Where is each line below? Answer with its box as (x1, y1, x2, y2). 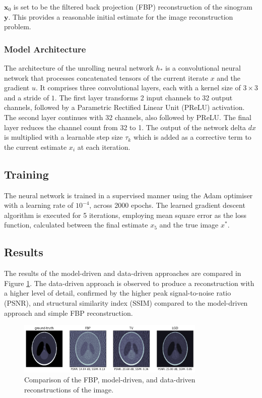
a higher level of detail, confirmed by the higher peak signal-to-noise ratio (4, 288, 231, 298)
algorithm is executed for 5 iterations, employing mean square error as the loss (4, 209, 246, 220)
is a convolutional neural (165, 63, 241, 73)
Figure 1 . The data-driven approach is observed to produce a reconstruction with (4, 277, 254, 288)
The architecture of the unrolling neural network (4, 63, 154, 73)
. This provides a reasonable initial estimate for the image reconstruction (8, 11, 233, 22)
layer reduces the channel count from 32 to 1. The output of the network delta (4, 122, 246, 132)
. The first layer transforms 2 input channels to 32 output (54, 92, 233, 102)
